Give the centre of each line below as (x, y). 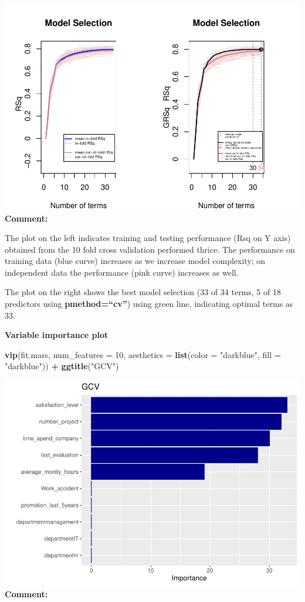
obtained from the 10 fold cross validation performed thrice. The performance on (150, 249)
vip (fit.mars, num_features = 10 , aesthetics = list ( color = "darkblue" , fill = (143, 354)
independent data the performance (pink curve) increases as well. (122, 272)
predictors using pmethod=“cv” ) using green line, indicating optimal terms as (149, 304)
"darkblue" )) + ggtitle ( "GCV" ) (62, 366)
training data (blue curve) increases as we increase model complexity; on (135, 261)
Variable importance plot (57, 335)
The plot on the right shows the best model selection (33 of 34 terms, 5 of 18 (143, 292)
